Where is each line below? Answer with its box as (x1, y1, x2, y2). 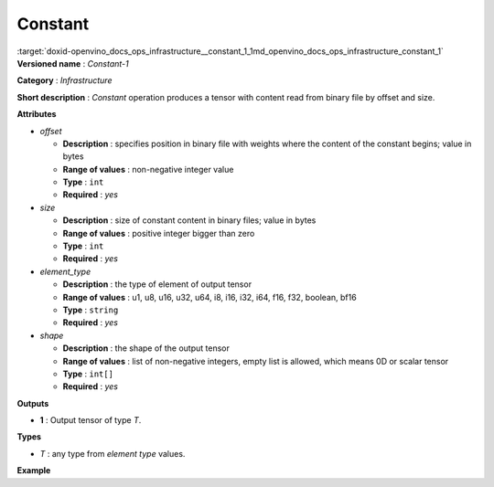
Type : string (62, 304, 119, 315)
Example (16, 465, 51, 476)
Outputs (16, 397, 49, 408)
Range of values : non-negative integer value (62, 164, 234, 175)
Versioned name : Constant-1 (16, 58, 130, 69)
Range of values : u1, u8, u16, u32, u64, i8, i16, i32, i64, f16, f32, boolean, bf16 (62, 291, 357, 302)
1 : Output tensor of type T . (39, 415, 142, 426)
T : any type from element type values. (39, 448, 186, 459)
